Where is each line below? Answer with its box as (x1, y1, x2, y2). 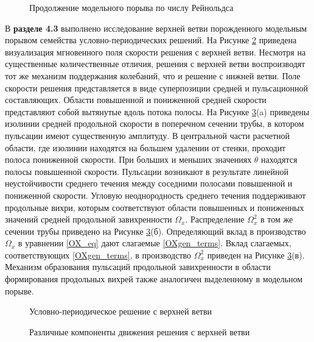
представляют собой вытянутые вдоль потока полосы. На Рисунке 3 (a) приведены (5, 105, 310, 118)
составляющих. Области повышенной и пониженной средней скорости (5, 93, 267, 106)
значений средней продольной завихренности (5, 213, 172, 226)
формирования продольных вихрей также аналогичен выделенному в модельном (5, 273, 303, 285)
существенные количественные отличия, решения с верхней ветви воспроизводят (5, 57, 305, 70)
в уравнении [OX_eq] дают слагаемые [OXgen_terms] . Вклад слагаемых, (18, 237, 291, 249)
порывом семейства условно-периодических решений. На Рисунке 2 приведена (5, 34, 297, 46)
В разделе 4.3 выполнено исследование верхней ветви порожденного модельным (5, 21, 307, 34)
